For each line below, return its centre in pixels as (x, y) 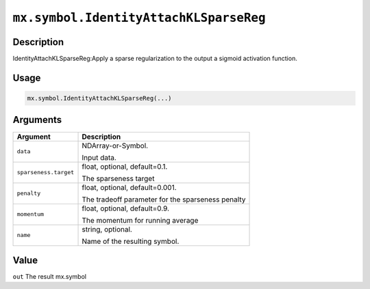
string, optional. (107, 229)
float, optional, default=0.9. (126, 208)
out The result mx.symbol (50, 277)
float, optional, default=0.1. (125, 166)
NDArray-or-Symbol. (115, 146)
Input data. (99, 157)
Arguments (37, 120)
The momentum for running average (140, 220)
